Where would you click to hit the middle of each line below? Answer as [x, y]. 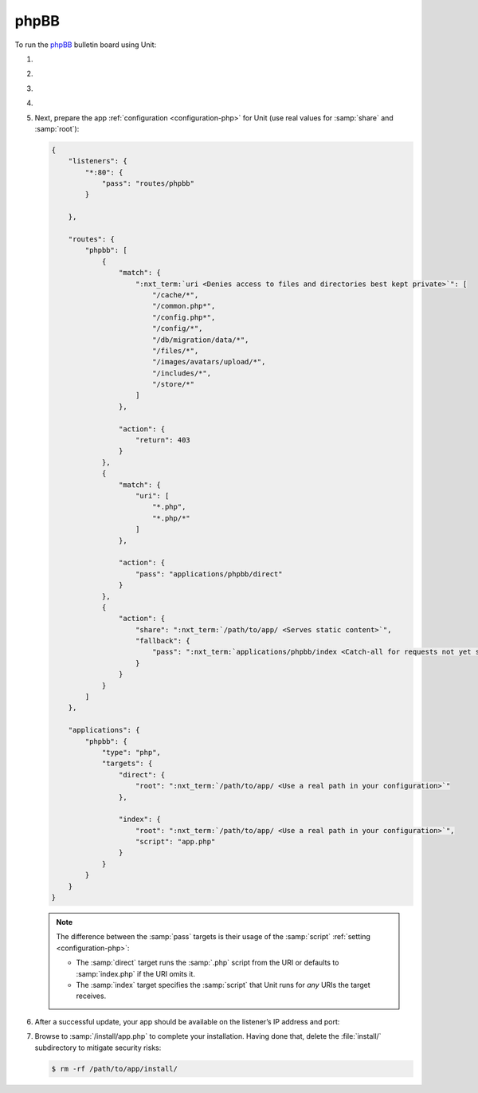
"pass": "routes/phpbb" [148, 184]
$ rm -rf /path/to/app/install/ [115, 1069]
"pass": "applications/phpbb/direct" [209, 574]
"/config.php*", [184, 317]
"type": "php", [131, 752]
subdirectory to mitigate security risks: [98, 1048]
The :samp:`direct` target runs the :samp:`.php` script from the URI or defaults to [208, 963]
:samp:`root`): [57, 128]
